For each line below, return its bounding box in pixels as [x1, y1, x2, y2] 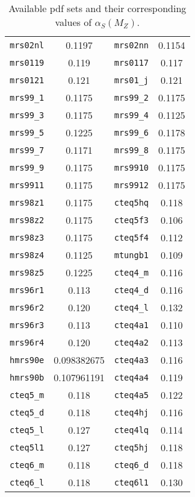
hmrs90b [10, 372, 45, 382]
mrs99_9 [10, 162, 45, 173]
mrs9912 [114, 180, 149, 190]
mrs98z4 [10, 250, 45, 260]
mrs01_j [114, 75, 149, 85]
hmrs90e [10, 355, 45, 365]
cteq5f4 [114, 232, 149, 242]
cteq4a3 [114, 355, 149, 365]
